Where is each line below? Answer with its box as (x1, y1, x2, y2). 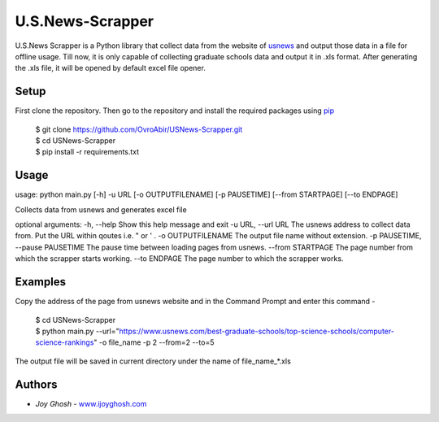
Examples (15, 275, 67, 289)
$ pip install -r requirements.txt (35, 147, 140, 157)
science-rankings (35, 337, 94, 347)
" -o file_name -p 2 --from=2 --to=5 (93, 337, 215, 347)
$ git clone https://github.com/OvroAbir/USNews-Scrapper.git (35, 124, 243, 134)
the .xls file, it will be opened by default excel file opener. (15, 63, 206, 73)
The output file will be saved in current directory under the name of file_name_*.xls (15, 356, 292, 366)
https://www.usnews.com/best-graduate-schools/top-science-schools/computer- (119, 326, 394, 336)
